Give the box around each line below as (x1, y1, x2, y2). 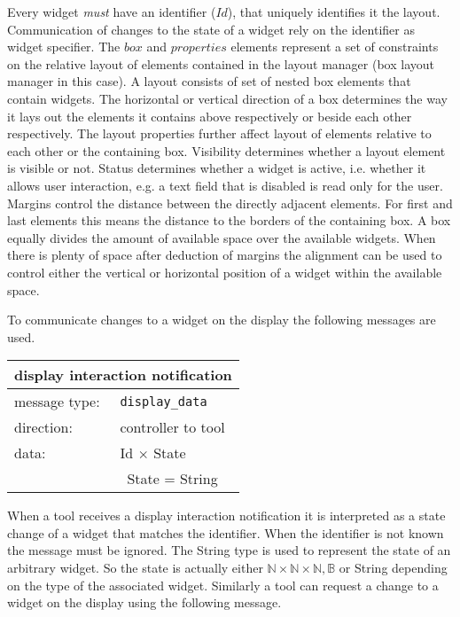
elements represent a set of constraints (230, 37, 439, 56)
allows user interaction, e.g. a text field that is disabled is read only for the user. (7, 176, 443, 194)
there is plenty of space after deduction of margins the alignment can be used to (7, 246, 442, 264)
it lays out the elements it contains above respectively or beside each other (7, 106, 412, 125)
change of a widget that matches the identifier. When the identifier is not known (7, 523, 444, 542)
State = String (127, 468, 218, 489)
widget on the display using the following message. (7, 593, 282, 612)
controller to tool (120, 417, 225, 438)
